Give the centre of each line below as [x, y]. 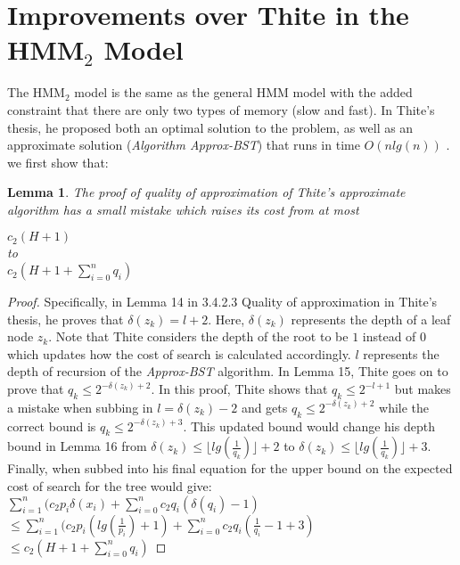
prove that [36, 389]
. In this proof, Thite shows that [239, 389]
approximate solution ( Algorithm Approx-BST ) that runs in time [184, 145]
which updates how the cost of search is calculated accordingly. [179, 353]
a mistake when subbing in [80, 407]
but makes [423, 389]
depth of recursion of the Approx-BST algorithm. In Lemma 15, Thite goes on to [228, 371]
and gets [264, 407]
